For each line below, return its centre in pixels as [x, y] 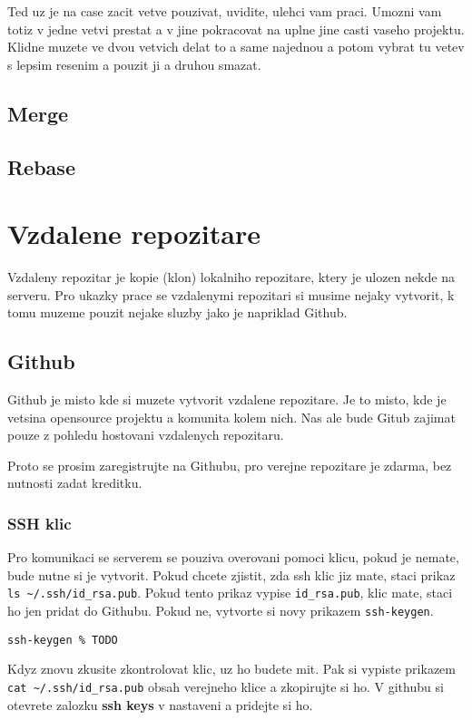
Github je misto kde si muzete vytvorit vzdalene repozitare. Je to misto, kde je [227, 399]
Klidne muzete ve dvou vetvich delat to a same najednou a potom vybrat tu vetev [236, 47]
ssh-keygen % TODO [63, 640]
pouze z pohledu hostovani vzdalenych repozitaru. [146, 435]
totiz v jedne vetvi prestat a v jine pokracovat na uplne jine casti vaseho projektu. [236, 29]
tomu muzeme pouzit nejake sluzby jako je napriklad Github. [177, 312]
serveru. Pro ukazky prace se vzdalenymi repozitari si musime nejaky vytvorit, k [231, 294]
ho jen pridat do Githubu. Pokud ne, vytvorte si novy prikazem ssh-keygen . [221, 611]
